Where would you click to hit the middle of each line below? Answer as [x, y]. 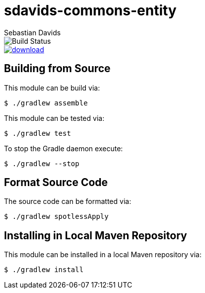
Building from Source [57, 69]
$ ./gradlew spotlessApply [56, 217]
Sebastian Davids [33, 32]
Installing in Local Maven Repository [96, 235]
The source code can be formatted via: [68, 201]
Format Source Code [56, 183]
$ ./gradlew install [44, 270]
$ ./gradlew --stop [42, 163]
